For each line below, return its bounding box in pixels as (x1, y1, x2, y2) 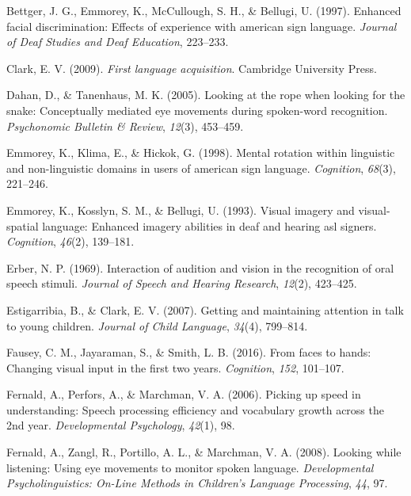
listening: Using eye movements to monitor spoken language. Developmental (6, 459, 374, 475)
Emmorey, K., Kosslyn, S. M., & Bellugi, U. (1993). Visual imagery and (6, 201, 355, 218)
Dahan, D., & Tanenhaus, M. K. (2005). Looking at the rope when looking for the (6, 86, 405, 103)
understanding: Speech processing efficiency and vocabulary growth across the (6, 401, 384, 418)
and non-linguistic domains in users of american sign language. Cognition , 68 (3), (6, 159, 396, 176)
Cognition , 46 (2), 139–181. (6, 233, 135, 250)
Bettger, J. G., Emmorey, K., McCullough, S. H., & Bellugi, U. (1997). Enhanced (6, 2, 401, 18)
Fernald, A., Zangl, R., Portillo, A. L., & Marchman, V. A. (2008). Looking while (6, 444, 401, 460)
